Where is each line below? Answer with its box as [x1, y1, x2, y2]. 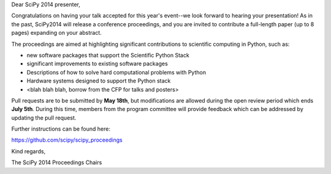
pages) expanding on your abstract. [11, 29, 102, 37]
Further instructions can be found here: [11, 125, 110, 132]
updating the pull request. [11, 114, 77, 121]
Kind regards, [11, 147, 46, 155]
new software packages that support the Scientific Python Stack [26, 51, 189, 59]
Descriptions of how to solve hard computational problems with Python [26, 68, 207, 76]
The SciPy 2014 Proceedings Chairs [11, 159, 102, 166]
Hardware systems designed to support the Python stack [26, 77, 171, 85]
